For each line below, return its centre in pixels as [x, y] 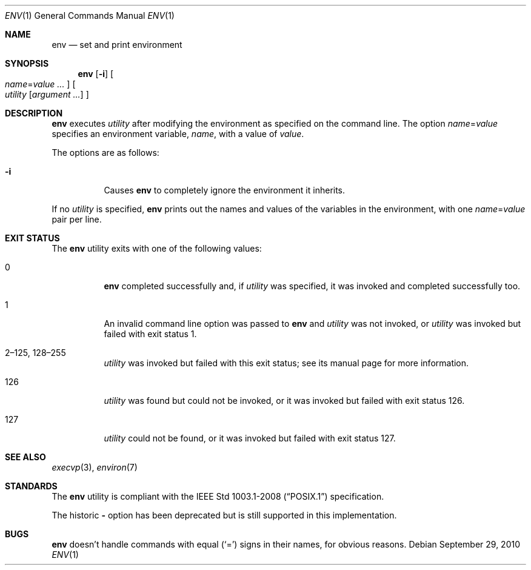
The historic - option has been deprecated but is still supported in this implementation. [224, 515]
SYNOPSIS [27, 63]
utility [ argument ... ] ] [47, 94]
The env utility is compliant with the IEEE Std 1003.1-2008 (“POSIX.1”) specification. [218, 496]
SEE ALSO [25, 457]
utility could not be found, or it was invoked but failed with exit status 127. [250, 438]
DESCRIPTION [34, 113]
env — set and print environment [117, 45]
